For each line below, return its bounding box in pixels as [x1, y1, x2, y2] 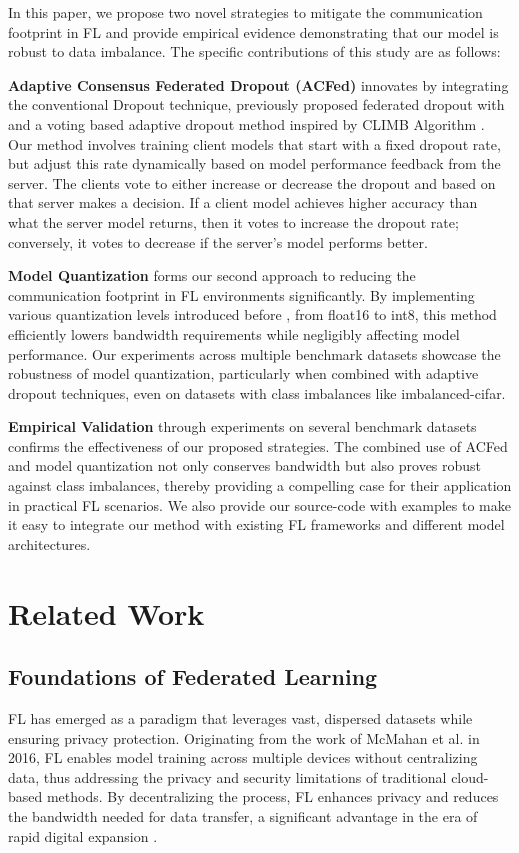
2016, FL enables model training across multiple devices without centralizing [8, 747, 478, 768]
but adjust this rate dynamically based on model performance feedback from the [8, 153, 501, 174]
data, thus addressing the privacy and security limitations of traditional [8, 766, 447, 787]
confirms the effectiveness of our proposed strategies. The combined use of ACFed [8, 435, 508, 456]
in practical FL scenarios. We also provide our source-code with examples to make [8, 494, 511, 515]
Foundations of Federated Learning [8, 661, 378, 692]
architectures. [8, 533, 91, 554]
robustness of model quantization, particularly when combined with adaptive [8, 363, 479, 384]
